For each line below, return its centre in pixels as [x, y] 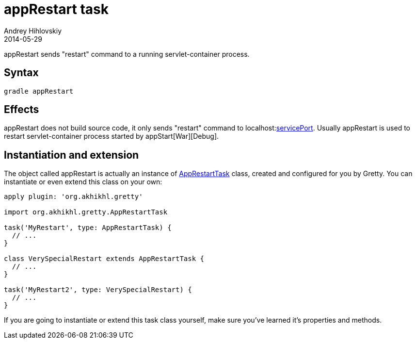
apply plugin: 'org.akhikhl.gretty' [73, 197]
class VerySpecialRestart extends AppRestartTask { [104, 259]
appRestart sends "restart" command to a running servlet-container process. [127, 54]
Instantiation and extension [72, 155]
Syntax [21, 73]
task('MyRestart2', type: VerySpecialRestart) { [98, 290]
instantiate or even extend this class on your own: [83, 182]
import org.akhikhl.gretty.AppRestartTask [86, 212]
